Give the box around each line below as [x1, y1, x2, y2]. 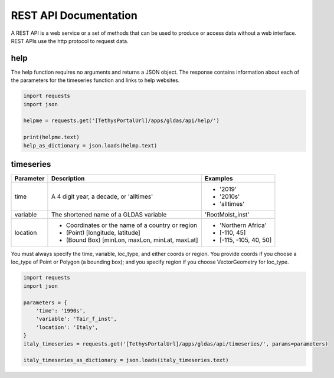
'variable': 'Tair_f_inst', [35, 315, 117, 323]
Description [51, 175, 85, 183]
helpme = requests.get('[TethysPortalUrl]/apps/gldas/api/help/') [23, 117, 220, 124]
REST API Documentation [11, 9, 138, 22]
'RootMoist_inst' [204, 211, 250, 219]
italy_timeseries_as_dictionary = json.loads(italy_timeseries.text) [23, 357, 229, 364]
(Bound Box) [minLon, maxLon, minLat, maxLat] [66, 236, 198, 244]
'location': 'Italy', [35, 324, 99, 330]
